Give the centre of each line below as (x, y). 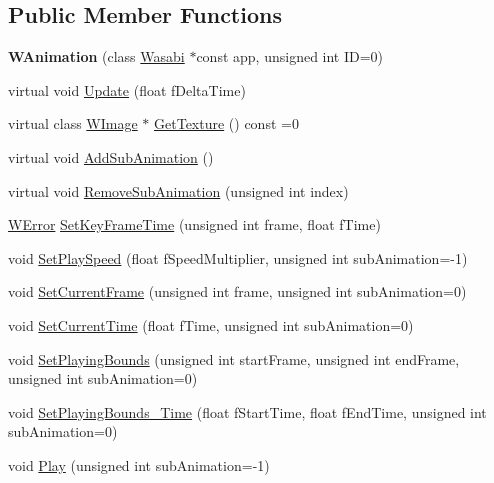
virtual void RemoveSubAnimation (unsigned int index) (178, 190)
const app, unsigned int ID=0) (290, 56)
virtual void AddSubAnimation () (111, 156)
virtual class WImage (73, 123)
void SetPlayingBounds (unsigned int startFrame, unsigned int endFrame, (234, 358)
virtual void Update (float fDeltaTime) (127, 89)
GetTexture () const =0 (226, 123)
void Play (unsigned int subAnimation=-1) (139, 464)
